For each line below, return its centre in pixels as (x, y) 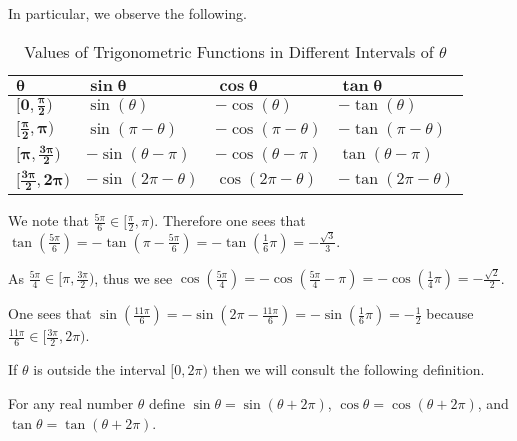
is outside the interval (99, 369)
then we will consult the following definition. (348, 369)
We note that (48, 220)
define (167, 402)
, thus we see (133, 277)
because (450, 313)
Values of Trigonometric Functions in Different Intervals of (229, 51)
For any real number (71, 402)
